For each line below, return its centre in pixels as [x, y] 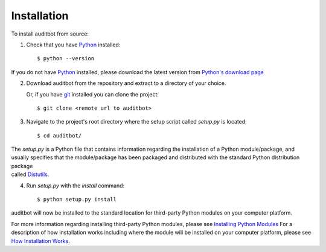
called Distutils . [30, 174]
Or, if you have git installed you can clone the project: [93, 94]
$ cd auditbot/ [59, 135]
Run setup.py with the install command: [75, 185]
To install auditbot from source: [50, 34]
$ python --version [66, 58]
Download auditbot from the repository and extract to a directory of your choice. [126, 83]
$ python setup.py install [77, 200]
